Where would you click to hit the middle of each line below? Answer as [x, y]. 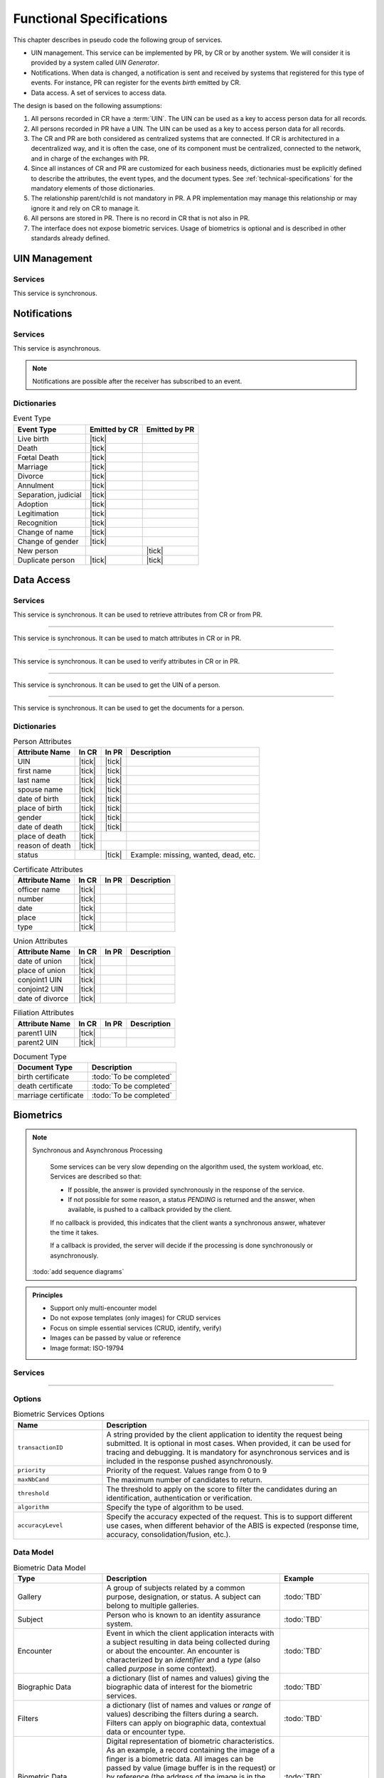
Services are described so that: [96, 1176]
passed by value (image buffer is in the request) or [191, 1767]
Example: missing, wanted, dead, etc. [193, 855]
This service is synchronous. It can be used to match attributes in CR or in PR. [127, 638]
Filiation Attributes [44, 1013]
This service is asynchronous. [57, 348]
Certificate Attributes [48, 869]
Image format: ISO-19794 [87, 1348]
